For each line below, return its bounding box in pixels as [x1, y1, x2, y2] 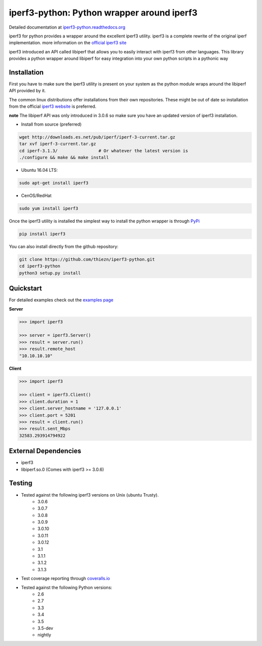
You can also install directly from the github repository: [9, 244, 119, 249]
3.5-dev [37, 625, 53, 631]
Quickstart [9, 284, 42, 293]
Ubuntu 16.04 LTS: [21, 167, 58, 173]
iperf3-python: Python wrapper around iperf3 [9, 7, 197, 18]
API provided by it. [9, 88, 46, 94]
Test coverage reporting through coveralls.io [21, 576, 110, 581]
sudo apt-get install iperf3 [19, 180, 89, 186]
